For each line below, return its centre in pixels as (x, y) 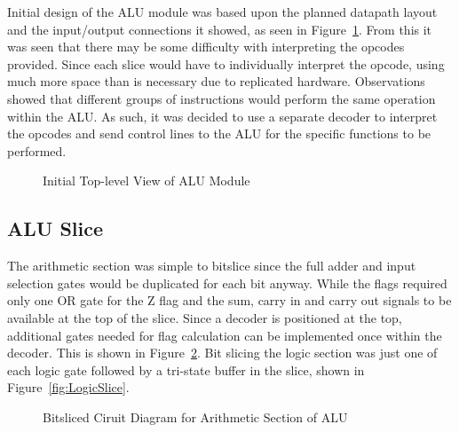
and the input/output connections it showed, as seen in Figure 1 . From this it (220, 29)
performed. (37, 150)
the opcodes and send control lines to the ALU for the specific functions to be (219, 134)
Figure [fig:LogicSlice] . (68, 387)
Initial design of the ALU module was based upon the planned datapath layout (222, 12)
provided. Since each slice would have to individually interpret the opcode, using (226, 63)
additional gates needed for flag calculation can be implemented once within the (225, 335)
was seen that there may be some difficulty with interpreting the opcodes (206, 47)
